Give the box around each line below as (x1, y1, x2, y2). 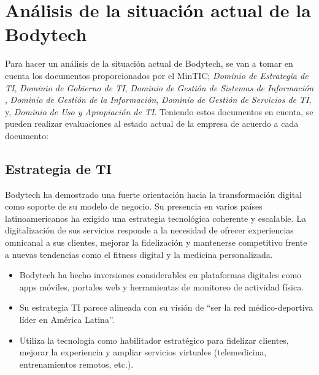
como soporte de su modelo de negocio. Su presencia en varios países (5, 200, 263, 213)
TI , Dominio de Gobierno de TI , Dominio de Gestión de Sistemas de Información (5, 81, 314, 94)
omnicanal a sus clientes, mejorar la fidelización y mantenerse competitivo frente (5, 236, 307, 249)
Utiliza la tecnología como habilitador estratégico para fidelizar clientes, (19, 333, 289, 346)
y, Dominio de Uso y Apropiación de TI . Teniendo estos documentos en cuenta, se (5, 105, 313, 118)
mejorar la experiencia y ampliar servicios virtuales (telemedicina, (19, 346, 267, 358)
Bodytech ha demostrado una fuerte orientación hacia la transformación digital (5, 187, 302, 200)
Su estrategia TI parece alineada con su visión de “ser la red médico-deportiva (19, 301, 313, 314)
